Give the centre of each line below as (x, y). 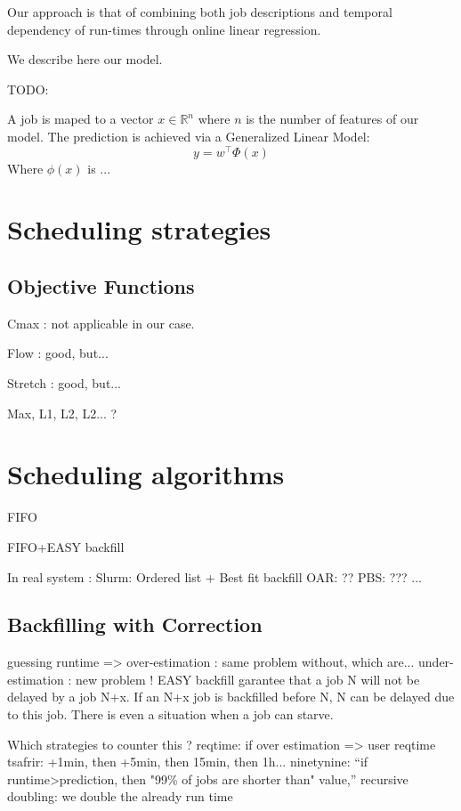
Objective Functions (101, 286)
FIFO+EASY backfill (66, 546)
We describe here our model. (85, 59)
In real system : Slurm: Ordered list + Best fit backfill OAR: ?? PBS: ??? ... (214, 576)
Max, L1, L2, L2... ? (62, 413)
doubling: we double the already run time (120, 796)
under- (436, 662)
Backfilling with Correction (135, 624)
